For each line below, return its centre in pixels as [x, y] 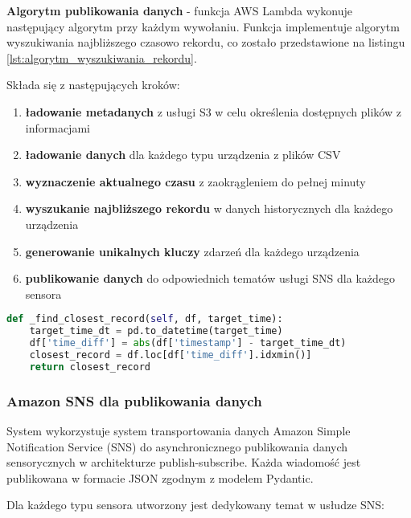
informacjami [58, 127]
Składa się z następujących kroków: [93, 85]
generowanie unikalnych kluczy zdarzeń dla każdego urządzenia [192, 251]
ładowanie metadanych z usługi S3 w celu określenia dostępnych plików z [213, 111]
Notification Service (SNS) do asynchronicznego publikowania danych [177, 446]
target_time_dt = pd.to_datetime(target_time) [156, 331]
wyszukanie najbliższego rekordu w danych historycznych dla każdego [209, 208]
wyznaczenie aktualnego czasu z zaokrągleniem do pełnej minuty [195, 181]
